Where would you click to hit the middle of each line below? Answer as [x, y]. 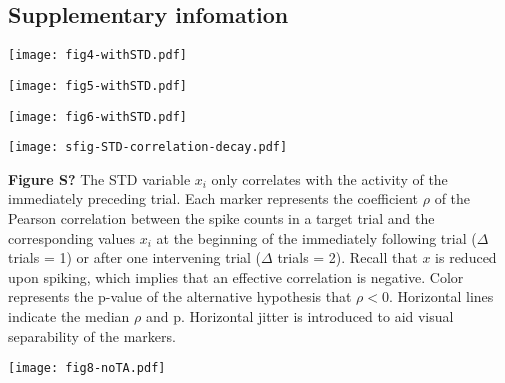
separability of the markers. [92, 335]
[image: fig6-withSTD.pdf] [97, 116]
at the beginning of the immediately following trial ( [316, 237]
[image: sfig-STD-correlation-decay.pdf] [148, 147]
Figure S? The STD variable [99, 178]
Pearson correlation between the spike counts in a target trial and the [221, 218]
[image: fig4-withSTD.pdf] [97, 55]
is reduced [466, 257]
